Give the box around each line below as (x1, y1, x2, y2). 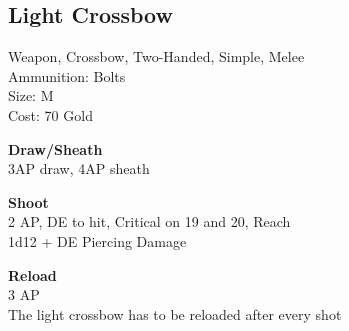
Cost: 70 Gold (8, 104, 93, 125)
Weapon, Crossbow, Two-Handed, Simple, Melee (8, 46, 305, 67)
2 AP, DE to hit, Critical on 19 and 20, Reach (8, 211, 291, 232)
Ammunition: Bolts (8, 65, 126, 86)
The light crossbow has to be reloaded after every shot (8, 303, 342, 324)
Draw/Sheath (8, 138, 103, 159)
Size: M (8, 85, 54, 106)
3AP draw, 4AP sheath (8, 158, 150, 179)
